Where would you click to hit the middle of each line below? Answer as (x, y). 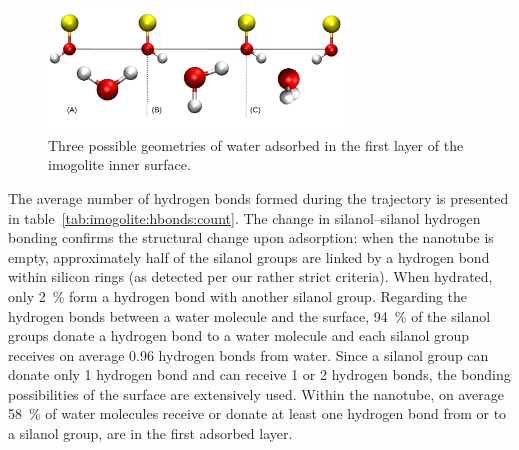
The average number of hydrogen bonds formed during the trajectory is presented (258, 197)
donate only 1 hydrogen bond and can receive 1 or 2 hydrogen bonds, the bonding (259, 374)
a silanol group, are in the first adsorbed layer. (150, 433)
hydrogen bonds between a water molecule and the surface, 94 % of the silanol (249, 315)
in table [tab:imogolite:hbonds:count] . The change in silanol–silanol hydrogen (244, 217)
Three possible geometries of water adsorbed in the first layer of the (256, 144)
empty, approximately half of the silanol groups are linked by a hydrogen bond (249, 256)
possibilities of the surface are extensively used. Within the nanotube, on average (256, 393)
